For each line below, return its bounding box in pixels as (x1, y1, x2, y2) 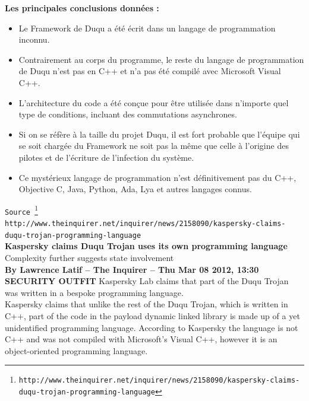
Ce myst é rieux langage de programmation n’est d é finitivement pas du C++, (18, 171, 297, 183)
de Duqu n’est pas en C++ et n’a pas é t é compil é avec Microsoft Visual (18, 65, 281, 77)
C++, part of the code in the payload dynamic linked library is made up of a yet (5, 309, 300, 322)
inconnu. (18, 33, 50, 46)
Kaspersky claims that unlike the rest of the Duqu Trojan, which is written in (5, 298, 288, 310)
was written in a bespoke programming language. (5, 286, 184, 298)
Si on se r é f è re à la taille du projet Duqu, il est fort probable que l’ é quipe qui (18, 128, 300, 140)
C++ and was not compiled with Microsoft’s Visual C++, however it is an (5, 333, 278, 345)
